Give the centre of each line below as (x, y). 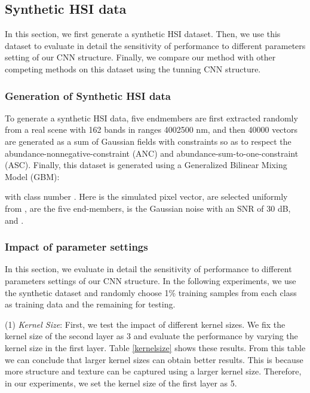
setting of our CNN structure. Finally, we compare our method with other (140, 57)
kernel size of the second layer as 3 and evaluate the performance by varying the (151, 336)
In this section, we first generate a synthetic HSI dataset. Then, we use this (143, 34)
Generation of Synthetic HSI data (88, 95)
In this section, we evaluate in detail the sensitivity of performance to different (148, 269)
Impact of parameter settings (76, 247)
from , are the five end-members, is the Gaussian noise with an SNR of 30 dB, (148, 208)
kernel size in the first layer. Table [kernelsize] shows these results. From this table (155, 347)
